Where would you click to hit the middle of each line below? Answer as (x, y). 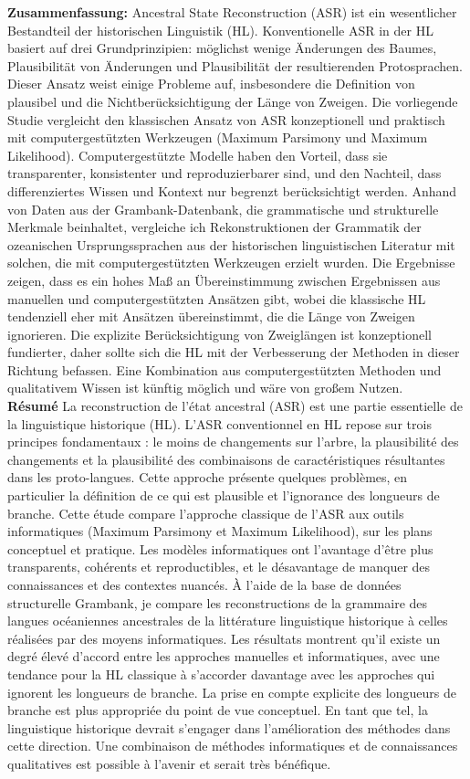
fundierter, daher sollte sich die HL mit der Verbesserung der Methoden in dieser (234, 352)
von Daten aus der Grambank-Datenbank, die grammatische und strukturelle (223, 209)
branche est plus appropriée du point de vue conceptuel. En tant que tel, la (218, 710)
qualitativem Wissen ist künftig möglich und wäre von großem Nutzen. (205, 388)
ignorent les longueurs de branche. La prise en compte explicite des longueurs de (232, 692)
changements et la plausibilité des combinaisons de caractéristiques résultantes (226, 459)
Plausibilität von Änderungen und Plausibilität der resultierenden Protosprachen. (235, 65)
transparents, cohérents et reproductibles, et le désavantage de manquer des (219, 567)
